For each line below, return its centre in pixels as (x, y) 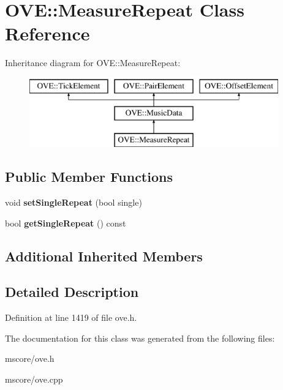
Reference (47, 33)
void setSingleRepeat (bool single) (74, 202)
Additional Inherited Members (104, 256)
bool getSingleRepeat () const (66, 223)
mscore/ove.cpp (34, 379)
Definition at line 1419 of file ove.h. (71, 317)
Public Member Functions (89, 177)
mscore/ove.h (30, 358)
